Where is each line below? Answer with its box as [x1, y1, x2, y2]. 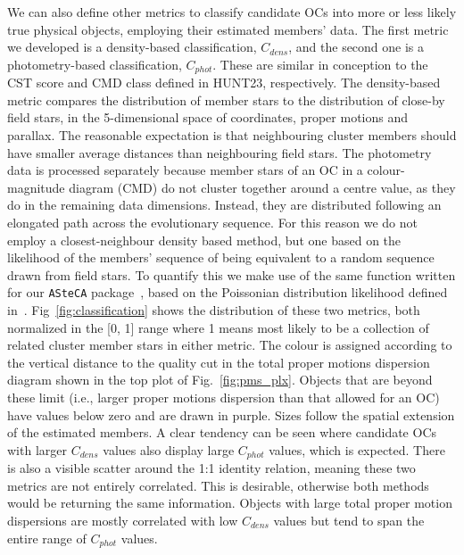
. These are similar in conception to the [212, 54, 428, 73]
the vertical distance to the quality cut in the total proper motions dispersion [7, 352, 430, 371]
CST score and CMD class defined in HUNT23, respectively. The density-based [7, 73, 441, 92]
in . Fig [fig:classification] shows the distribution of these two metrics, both [7, 301, 420, 319]
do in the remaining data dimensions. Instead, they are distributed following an [7, 195, 442, 214]
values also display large [103, 440, 235, 459]
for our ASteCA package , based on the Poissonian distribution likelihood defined [7, 283, 448, 302]
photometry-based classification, [7, 54, 182, 73]
